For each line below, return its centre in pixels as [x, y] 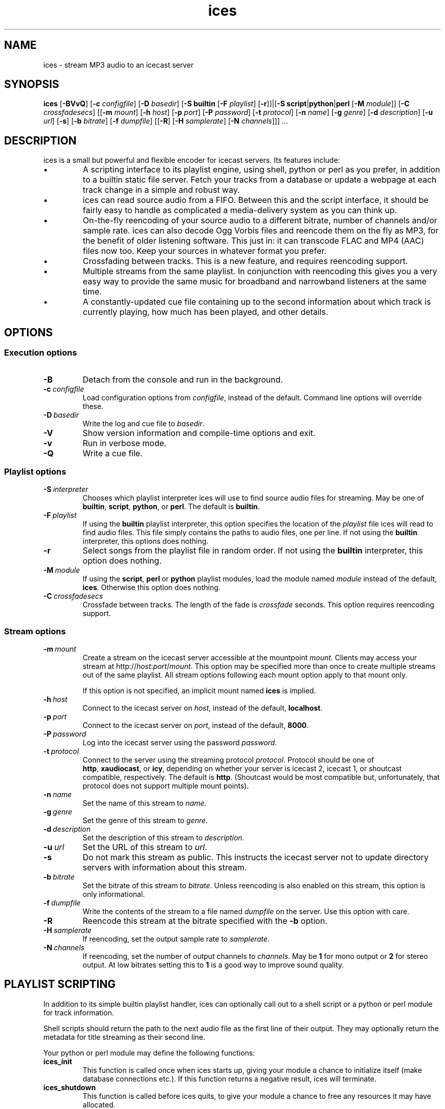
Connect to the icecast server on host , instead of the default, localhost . [202, 708]
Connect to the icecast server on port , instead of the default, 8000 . [196, 725]
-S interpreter [66, 489]
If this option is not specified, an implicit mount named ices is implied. [199, 691]
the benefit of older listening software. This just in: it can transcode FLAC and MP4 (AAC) [253, 241]
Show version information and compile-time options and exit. [199, 433]
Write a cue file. [113, 453]
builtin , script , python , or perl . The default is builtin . [171, 507]
